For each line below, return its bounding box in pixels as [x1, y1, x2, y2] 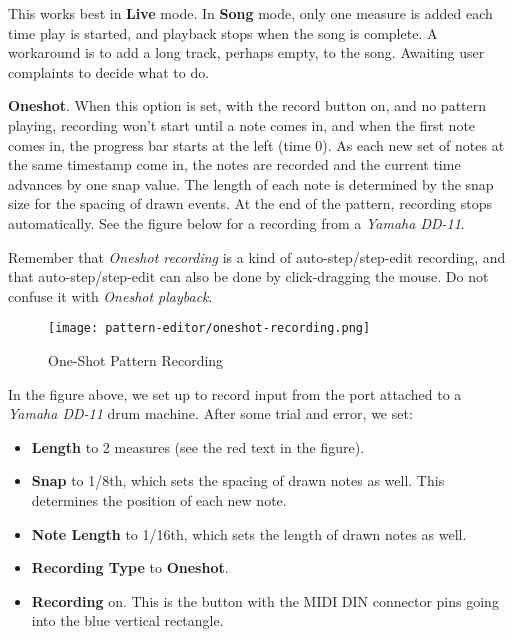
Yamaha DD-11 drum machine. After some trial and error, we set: [8, 403, 413, 424]
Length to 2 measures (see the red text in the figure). [31, 436, 365, 457]
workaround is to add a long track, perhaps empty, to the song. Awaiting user [8, 42, 485, 63]
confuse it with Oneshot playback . [8, 285, 213, 306]
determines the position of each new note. [31, 489, 287, 510]
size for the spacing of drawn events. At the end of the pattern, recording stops [8, 193, 492, 214]
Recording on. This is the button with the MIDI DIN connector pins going [31, 590, 499, 611]
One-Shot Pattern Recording [48, 349, 224, 370]
